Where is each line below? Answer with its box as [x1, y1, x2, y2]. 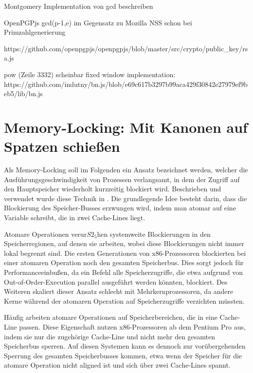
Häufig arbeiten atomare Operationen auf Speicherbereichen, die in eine [4, 312, 217, 322]
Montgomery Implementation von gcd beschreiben [4, 1, 153, 11]
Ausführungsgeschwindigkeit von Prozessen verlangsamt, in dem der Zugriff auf [4, 174, 240, 184]
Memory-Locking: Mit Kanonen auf [4, 117, 248, 137]
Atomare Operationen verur [4, 228, 87, 239]
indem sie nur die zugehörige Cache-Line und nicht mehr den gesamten [4, 331, 216, 341]
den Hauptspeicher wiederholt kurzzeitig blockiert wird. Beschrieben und [4, 184, 221, 194]
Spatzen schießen [4, 136, 120, 156]
